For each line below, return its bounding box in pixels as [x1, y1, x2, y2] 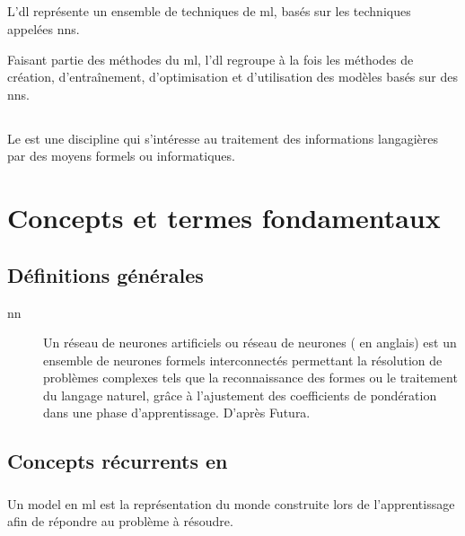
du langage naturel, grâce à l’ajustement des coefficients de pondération [43, 385, 437, 404]
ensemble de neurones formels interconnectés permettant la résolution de [43, 350, 443, 369]
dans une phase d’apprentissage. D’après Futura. [43, 403, 311, 422]
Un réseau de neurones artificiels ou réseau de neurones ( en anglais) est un [43, 333, 457, 352]
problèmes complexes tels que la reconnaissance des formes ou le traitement [43, 368, 458, 387]
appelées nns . [7, 19, 80, 38]
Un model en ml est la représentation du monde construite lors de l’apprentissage [7, 494, 455, 513]
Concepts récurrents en [7, 447, 228, 475]
